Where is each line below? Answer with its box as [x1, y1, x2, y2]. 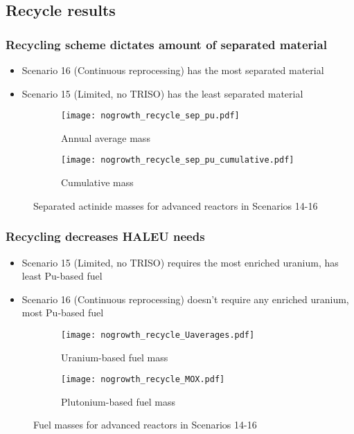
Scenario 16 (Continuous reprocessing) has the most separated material [21, 63, 324, 77]
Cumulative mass [61, 175, 134, 190]
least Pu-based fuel [21, 269, 103, 283]
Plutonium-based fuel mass [61, 394, 175, 408]
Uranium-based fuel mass [61, 350, 168, 364]
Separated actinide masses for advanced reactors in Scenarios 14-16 [33, 198, 318, 213]
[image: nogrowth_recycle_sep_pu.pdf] [61, 111, 240, 121]
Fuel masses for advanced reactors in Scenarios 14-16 [33, 417, 257, 432]
